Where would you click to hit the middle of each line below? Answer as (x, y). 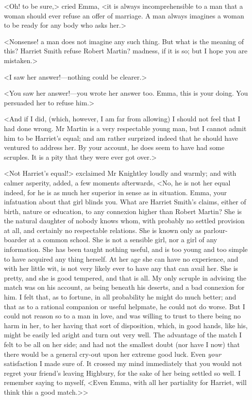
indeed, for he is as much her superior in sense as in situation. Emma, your (116, 192)
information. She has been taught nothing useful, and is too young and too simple (126, 249)
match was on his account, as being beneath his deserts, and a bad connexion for (124, 287)
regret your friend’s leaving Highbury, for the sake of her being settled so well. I (122, 373)
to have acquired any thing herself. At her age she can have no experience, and (121, 258)
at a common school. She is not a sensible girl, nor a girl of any (123, 240)
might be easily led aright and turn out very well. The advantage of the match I (123, 335)
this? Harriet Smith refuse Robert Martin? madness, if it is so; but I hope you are (126, 51)
